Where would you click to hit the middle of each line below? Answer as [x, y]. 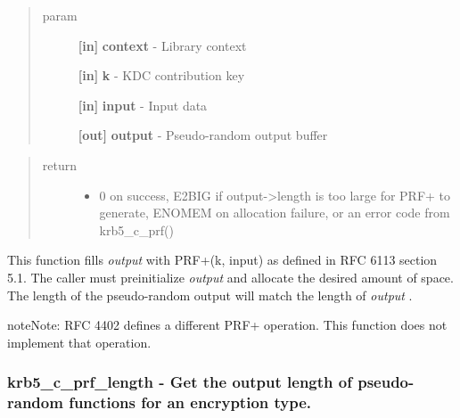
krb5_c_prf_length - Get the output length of [180, 382]
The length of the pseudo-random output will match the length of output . [210, 295]
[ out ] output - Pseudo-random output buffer [203, 135]
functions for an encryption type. [190, 402]
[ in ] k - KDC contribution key [161, 75]
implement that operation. [79, 342]
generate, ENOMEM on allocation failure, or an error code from [275, 213]
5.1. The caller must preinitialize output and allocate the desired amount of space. [230, 277]
